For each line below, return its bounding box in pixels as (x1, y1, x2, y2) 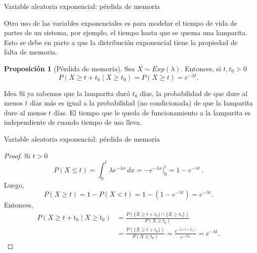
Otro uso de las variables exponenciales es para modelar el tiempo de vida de (4, 17, 237, 28)
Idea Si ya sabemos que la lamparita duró (4, 88, 130, 98)
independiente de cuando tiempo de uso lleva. (4, 117, 142, 127)
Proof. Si (4, 150, 31, 160)
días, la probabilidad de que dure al (140, 88, 248, 98)
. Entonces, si (180, 63, 221, 73)
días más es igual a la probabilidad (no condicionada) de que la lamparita (30, 98, 253, 108)
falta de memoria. (4, 47, 57, 57)
